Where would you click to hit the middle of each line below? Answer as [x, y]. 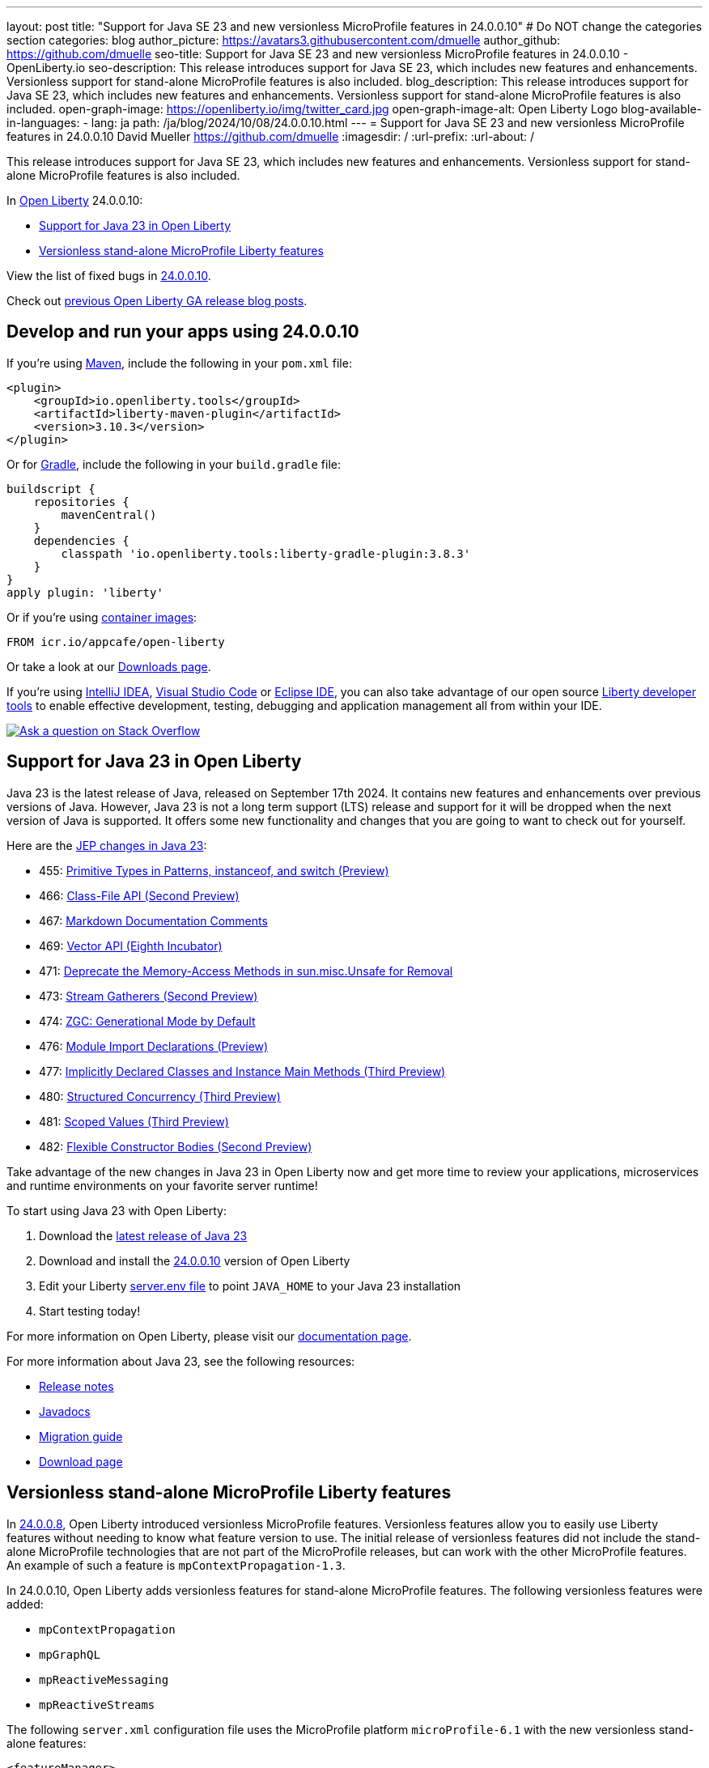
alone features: [47, 1743]
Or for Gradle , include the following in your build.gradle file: [174, 464]
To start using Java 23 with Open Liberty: [117, 1210]
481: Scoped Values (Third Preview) [134, 1121]
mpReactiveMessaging [104, 1679]
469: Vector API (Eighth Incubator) [131, 946]
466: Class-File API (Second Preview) [139, 895]
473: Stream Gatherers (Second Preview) [149, 996]
